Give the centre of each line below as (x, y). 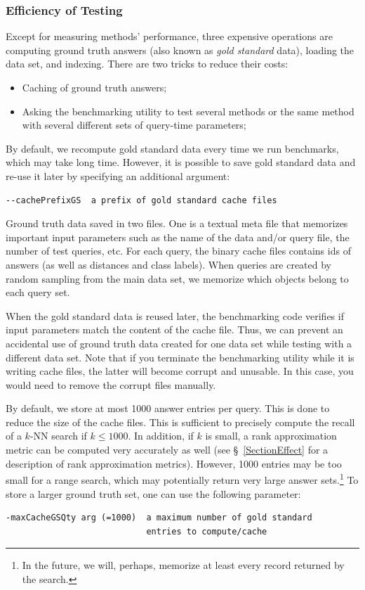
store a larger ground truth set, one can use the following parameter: (153, 493)
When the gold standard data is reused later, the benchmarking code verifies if (175, 315)
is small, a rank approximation (271, 436)
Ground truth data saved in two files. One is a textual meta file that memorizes (177, 223)
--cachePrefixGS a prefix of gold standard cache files (141, 200)
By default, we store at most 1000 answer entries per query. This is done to (168, 408)
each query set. (38, 292)
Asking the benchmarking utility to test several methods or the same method (188, 111)
